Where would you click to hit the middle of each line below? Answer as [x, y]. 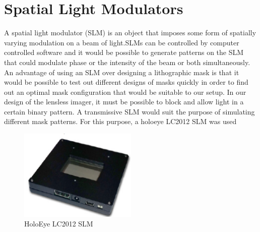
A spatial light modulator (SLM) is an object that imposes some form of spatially [130, 33]
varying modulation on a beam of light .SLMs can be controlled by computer [122, 42]
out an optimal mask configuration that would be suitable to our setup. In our [125, 92]
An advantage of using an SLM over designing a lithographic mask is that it [122, 72]
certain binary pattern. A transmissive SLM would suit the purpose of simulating [129, 111]
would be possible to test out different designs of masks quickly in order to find [126, 82]
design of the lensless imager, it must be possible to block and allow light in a [124, 102]
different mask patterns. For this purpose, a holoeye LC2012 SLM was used [120, 121]
